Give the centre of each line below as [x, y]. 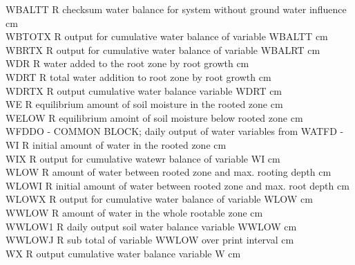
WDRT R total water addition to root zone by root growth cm [138, 76]
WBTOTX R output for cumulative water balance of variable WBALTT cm [167, 36]
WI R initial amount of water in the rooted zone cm [116, 144]
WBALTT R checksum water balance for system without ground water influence [176, 9]
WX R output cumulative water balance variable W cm [123, 253]
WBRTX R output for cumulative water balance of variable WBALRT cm [163, 49]
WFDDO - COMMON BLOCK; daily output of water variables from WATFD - [175, 131]
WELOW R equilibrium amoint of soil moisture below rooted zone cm [154, 117]
